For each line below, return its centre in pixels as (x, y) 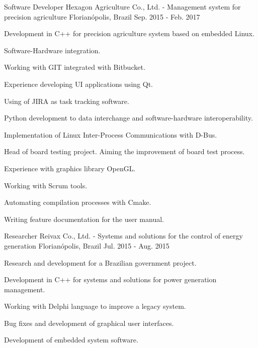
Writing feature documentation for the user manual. (84, 219)
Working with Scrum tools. (46, 185)
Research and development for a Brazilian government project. (100, 262)
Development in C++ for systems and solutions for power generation (110, 279)
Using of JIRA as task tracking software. (67, 101)
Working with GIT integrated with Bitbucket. (75, 67)
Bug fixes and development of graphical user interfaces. (89, 323)
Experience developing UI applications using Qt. (78, 84)
